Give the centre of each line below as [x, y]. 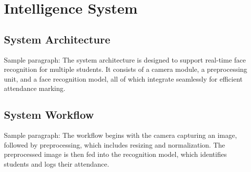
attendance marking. [35, 88]
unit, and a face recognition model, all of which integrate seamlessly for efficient [123, 78]
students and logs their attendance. [57, 163]
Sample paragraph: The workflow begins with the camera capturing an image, [121, 135]
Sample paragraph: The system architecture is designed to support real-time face [125, 59]
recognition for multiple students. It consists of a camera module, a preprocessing [126, 69]
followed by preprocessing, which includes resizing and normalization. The [115, 144]
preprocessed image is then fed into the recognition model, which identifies [115, 154]
